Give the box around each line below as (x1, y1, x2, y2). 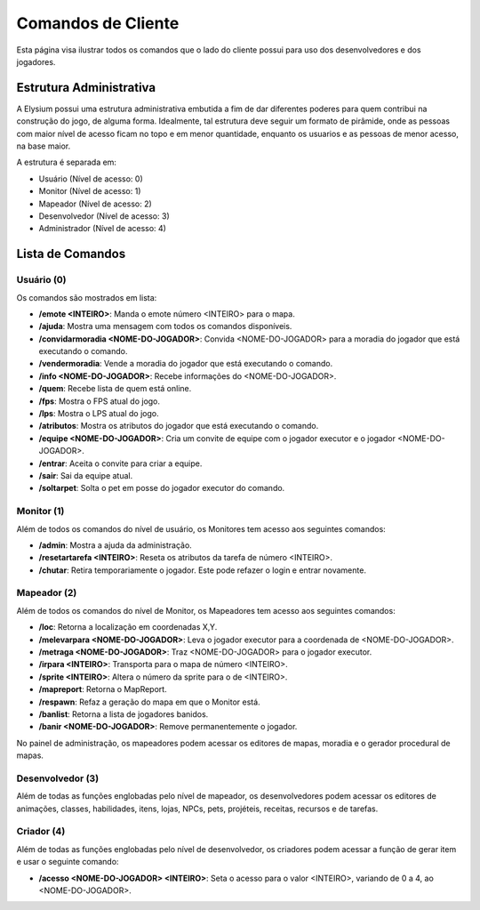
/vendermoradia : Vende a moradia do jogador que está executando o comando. (38, 358, 333, 369)
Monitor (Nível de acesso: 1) (38, 186, 141, 197)
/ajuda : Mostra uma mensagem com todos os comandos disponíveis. (38, 321, 292, 332)
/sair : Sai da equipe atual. (38, 470, 133, 480)
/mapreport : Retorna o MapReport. (38, 684, 168, 695)
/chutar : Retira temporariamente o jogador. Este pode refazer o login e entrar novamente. (38, 565, 366, 576)
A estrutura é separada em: (16, 157, 117, 168)
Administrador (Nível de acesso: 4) (38, 223, 166, 234)
